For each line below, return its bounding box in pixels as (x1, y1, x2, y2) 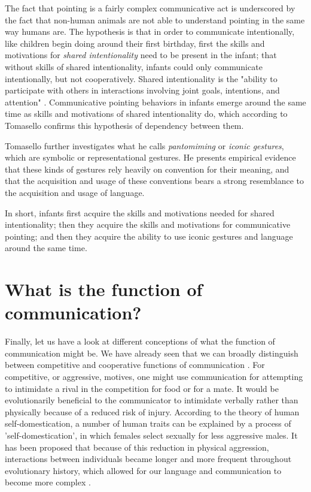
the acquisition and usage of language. (5, 186, 145, 198)
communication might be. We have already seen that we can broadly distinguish (5, 346, 298, 359)
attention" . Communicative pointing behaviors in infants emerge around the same (5, 95, 306, 108)
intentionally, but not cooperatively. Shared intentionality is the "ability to (5, 72, 278, 84)
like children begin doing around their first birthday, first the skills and (5, 37, 265, 49)
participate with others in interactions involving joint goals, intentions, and (5, 84, 280, 96)
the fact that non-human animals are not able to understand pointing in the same (5, 13, 305, 26)
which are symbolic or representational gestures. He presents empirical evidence (5, 151, 296, 164)
